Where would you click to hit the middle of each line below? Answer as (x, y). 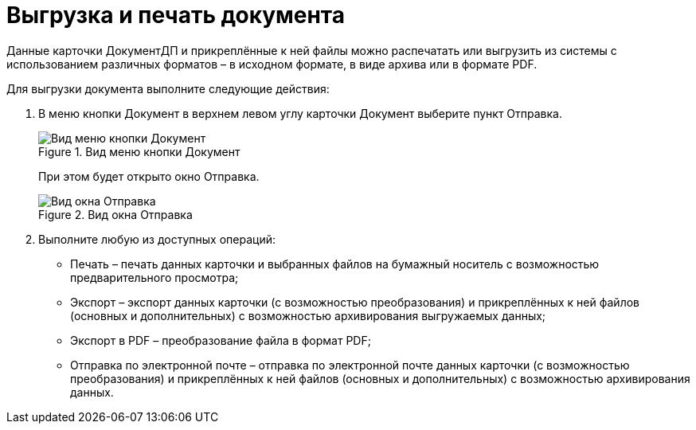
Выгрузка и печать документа (176, 15)
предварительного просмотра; (154, 277)
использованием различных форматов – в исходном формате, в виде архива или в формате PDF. (272, 64)
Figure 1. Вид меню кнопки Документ (139, 151)
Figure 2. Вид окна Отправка (115, 214)
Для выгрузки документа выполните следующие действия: (168, 88)
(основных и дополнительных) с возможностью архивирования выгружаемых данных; (308, 315)
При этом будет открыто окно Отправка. (149, 176)
